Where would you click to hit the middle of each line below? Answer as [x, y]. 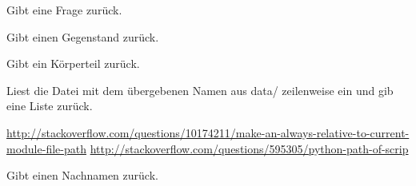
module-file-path [46, 148]
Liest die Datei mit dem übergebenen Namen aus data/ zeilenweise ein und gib [200, 90]
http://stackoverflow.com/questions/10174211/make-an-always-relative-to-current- [208, 132]
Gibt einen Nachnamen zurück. [82, 175]
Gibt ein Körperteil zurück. [73, 63]
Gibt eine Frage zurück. [64, 10]
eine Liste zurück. [50, 106]
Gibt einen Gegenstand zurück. [83, 36]
